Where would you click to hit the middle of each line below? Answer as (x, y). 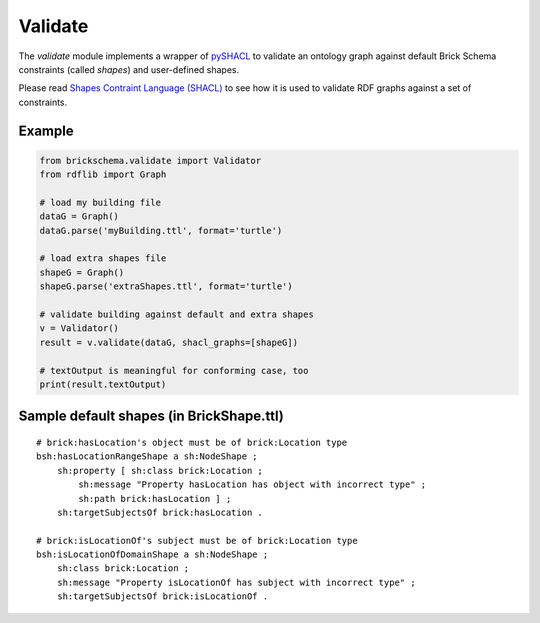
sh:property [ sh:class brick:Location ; (160, 470)
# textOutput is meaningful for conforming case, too (174, 370)
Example (46, 130)
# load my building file (100, 202)
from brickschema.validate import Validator (150, 160)
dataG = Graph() (79, 216)
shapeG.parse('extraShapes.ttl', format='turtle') (166, 286)
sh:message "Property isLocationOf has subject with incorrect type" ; (236, 582)
